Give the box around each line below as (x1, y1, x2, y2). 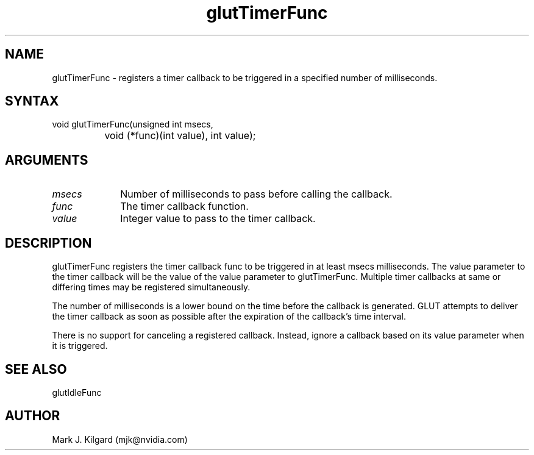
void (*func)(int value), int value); (104, 129, 256, 142)
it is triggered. (52, 340, 108, 351)
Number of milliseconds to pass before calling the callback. (120, 188, 393, 201)
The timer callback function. (120, 200, 249, 213)
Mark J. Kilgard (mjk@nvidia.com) (52, 434, 188, 445)
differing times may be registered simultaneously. (52, 282, 251, 293)
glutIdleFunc (52, 387, 102, 398)
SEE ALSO (5, 361, 67, 377)
